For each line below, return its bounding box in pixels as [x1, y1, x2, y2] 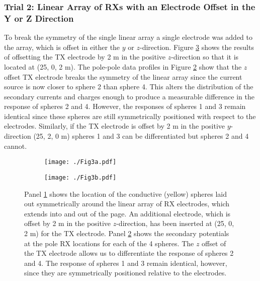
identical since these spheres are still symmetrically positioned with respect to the [4, 110, 256, 121]
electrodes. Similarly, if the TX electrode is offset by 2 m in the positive [4, 121, 225, 131]
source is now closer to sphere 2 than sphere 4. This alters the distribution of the [4, 81, 253, 92]
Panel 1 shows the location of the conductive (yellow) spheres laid [24, 188, 227, 199]
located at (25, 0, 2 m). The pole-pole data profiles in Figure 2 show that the [4, 61, 242, 72]
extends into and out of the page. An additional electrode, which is [24, 208, 231, 218]
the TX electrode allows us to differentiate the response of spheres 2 [24, 248, 234, 258]
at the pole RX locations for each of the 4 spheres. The [24, 238, 194, 248]
